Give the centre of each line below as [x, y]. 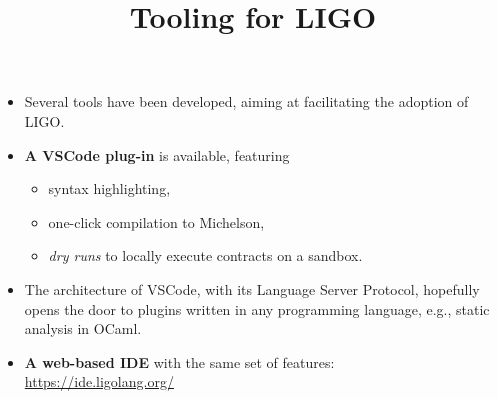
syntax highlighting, [109, 188]
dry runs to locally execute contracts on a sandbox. [205, 255]
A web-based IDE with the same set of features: [179, 361]
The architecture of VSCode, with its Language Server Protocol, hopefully [252, 288]
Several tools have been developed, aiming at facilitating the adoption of [246, 101]
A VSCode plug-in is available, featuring [157, 154]
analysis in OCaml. [83, 328]
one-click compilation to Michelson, [156, 221]
